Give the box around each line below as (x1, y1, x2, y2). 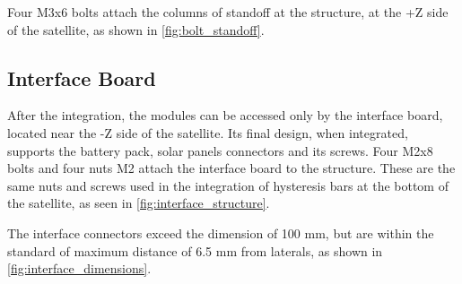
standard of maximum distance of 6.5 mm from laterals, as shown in (7, 241, 383, 260)
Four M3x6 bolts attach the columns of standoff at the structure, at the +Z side (7, 3, 449, 21)
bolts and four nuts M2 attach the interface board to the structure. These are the (7, 159, 456, 177)
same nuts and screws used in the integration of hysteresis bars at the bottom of (7, 176, 449, 194)
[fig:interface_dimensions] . (7, 259, 152, 278)
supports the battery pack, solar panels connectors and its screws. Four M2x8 (7, 141, 433, 159)
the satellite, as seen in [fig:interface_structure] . (7, 194, 270, 212)
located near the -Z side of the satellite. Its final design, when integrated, (7, 123, 408, 142)
